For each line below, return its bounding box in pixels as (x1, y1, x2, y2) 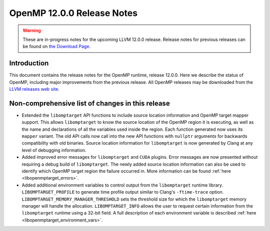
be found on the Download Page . (22, 43, 91, 49)
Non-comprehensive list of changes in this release (9, 99, 170, 107)
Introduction (9, 59, 49, 67)
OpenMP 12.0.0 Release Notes (9, 7, 137, 18)
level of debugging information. (21, 147, 86, 153)
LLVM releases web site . (9, 86, 60, 92)
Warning (22, 27, 41, 33)
